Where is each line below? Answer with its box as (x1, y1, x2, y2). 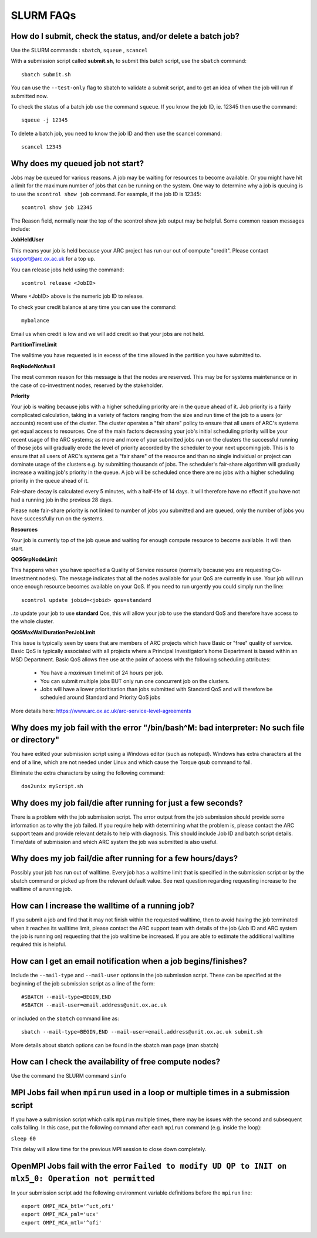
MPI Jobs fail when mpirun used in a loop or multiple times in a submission (11, 1088, 290, 1098)
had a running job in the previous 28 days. (11, 496, 113, 503)
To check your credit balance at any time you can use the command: (11, 303, 177, 311)
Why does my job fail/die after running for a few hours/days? (11, 853, 238, 863)
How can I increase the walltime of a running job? (11, 901, 195, 911)
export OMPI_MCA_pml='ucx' (21, 1211, 99, 1218)
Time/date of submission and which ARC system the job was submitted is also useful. (11, 838, 218, 845)
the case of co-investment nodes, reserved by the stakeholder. (11, 382, 164, 389)
